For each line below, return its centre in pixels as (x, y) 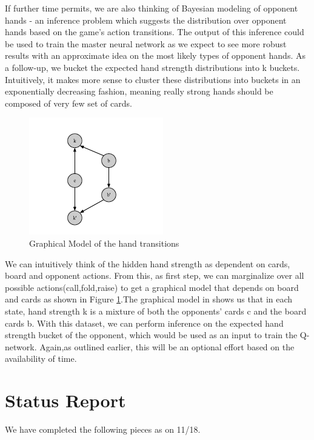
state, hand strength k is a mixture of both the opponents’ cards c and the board (156, 311)
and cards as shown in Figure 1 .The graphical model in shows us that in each (149, 299)
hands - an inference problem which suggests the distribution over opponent (146, 20)
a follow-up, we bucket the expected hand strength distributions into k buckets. (152, 67)
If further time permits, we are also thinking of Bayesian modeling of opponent (152, 8)
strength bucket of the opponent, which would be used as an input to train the (151, 335)
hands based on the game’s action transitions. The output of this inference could (155, 32)
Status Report (65, 400)
